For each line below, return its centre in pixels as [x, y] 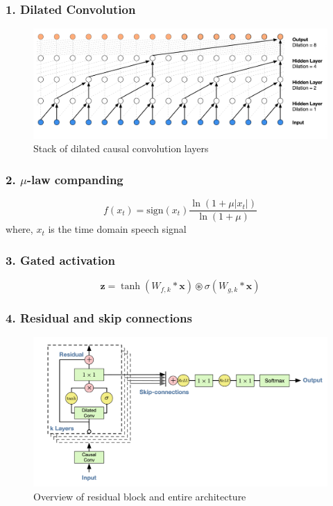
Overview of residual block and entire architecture [140, 496]
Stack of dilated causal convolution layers [121, 148]
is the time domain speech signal [117, 229]
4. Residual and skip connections [99, 318]
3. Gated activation [60, 260]
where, [19, 229]
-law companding [75, 179]
